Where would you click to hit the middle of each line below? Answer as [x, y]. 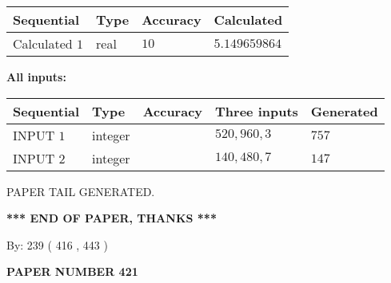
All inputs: [36, 77]
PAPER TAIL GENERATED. [81, 191]
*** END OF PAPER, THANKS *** [112, 218]
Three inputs [257, 111]
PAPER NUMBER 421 [72, 271]
